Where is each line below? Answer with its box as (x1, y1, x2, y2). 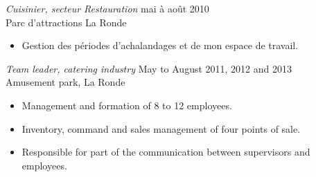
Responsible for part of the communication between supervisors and (21, 145, 310, 159)
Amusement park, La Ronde (6, 75, 125, 89)
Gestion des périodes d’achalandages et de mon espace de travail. (21, 38, 299, 53)
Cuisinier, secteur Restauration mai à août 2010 (6, 1, 209, 15)
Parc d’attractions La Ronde (6, 15, 127, 29)
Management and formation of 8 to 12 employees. (21, 97, 232, 112)
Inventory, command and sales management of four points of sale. (21, 121, 301, 136)
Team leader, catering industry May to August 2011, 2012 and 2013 (6, 61, 292, 75)
